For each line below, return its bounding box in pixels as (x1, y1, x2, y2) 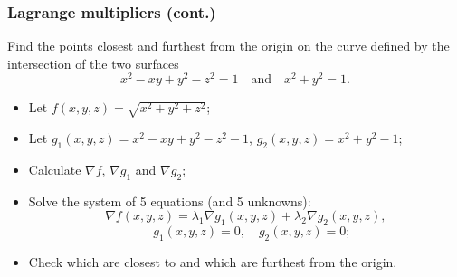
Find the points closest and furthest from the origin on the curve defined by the (7, 36, 450, 55)
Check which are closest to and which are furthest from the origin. (28, 253, 397, 271)
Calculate (28, 160, 81, 179)
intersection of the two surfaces (7, 53, 179, 72)
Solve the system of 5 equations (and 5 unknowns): (28, 191, 311, 210)
